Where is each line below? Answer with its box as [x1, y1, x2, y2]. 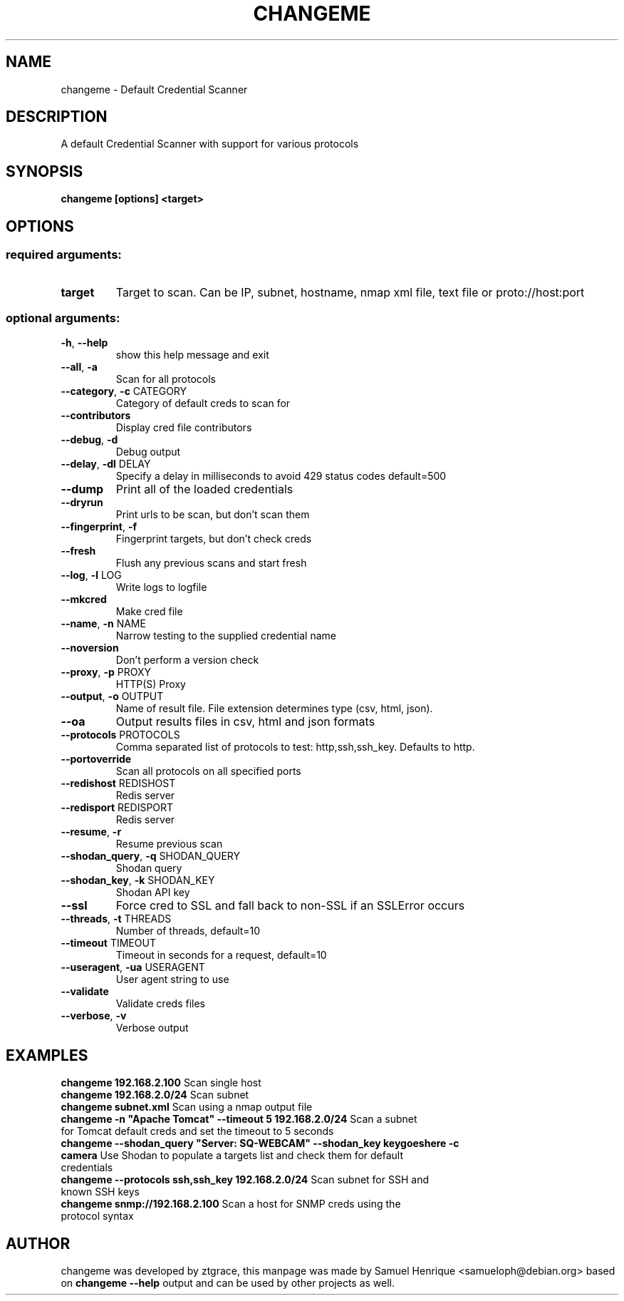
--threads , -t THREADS [61, 912, 172, 925]
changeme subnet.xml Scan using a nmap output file [61, 1101, 313, 1114]
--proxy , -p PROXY [61, 666, 152, 679]
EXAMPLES [6, 1046, 88, 1064]
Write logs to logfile [115, 581, 207, 594]
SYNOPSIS [6, 162, 83, 180]
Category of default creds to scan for [115, 397, 291, 410]
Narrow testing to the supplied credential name [115, 629, 336, 642]
